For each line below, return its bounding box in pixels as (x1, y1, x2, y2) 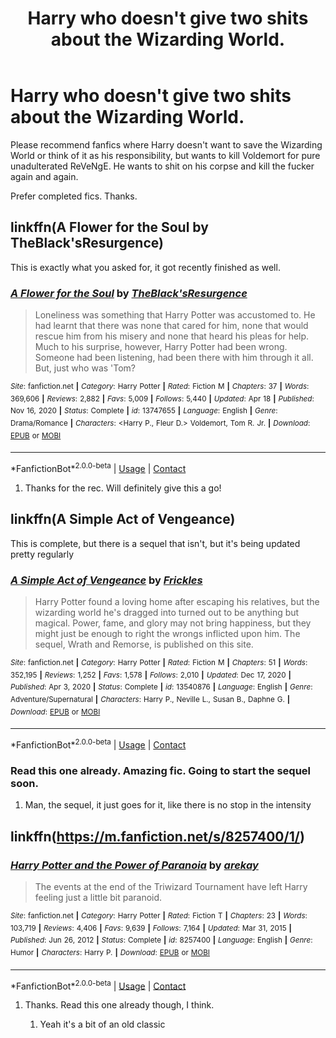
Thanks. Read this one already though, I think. (24, 999, 215, 1011)
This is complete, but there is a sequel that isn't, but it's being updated (10, 537, 301, 549)
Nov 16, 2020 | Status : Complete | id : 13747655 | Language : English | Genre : (10, 406, 278, 416)
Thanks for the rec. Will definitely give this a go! (24, 482, 222, 494)
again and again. (10, 170, 79, 182)
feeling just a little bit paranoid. (34, 892, 163, 904)
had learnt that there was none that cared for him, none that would (34, 320, 309, 332)
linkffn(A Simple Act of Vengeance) (10, 511, 236, 528)
